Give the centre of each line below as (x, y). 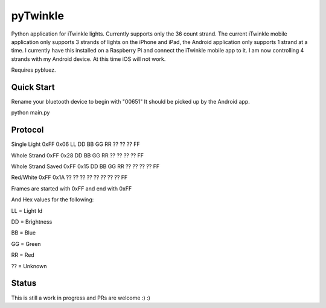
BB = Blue (24, 233)
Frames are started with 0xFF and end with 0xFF (72, 188)
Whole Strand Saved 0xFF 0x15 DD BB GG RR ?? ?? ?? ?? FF (85, 166)
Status (24, 283)
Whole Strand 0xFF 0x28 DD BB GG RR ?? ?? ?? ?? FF (78, 155)
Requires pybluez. (34, 70)
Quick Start (33, 87)
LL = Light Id (27, 210)
